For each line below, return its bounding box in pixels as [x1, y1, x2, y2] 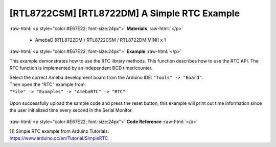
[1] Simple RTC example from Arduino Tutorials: [9, 128, 109, 134]
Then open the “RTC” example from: [9, 81, 86, 87]
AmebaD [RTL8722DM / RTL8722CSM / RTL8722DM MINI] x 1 [35, 37, 166, 43]
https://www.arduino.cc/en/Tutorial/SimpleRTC [9, 135, 108, 141]
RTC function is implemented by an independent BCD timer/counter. [9, 65, 153, 71]
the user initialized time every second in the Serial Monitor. [9, 107, 133, 113]
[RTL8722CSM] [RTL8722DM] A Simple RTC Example [9, 8, 240, 19]
